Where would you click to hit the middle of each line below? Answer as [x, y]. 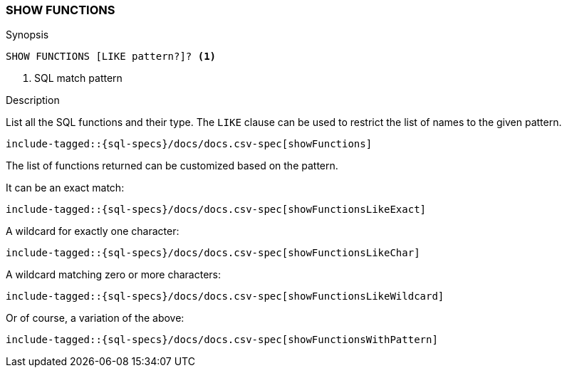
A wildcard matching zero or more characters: [114, 275]
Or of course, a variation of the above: [95, 318]
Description [33, 100]
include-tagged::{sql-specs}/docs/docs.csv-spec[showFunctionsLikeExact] [216, 210]
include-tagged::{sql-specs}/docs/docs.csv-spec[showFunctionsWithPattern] [222, 340]
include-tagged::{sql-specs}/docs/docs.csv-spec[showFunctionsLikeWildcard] [225, 296]
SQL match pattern [78, 78]
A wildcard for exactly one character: [93, 231]
